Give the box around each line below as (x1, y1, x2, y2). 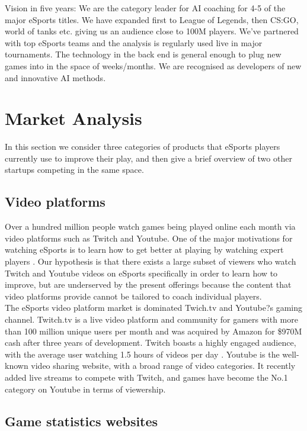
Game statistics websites (5, 411, 158, 430)
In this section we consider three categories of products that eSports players (5, 140, 280, 153)
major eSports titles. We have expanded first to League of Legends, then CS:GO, (5, 13, 299, 25)
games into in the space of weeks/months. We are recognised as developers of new (5, 59, 302, 72)
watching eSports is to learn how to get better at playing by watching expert (5, 243, 284, 256)
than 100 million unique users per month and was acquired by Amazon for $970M (5, 324, 302, 337)
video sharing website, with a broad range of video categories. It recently (31, 359, 296, 372)
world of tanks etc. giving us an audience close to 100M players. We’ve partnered (5, 25, 299, 37)
